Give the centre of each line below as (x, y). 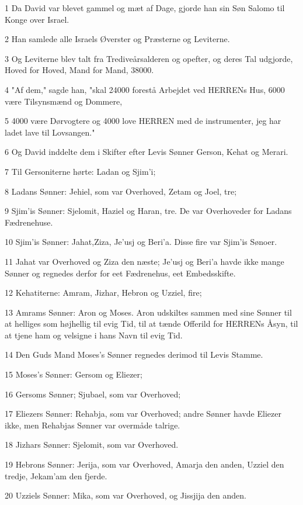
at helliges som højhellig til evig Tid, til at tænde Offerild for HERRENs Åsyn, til (151, 324)
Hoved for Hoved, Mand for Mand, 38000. (79, 70)
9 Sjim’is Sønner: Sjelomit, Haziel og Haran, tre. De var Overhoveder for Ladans (148, 211)
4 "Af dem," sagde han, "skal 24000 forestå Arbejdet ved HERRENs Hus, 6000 (145, 89)
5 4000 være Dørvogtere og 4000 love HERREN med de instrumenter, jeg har (143, 121)
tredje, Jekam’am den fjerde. (56, 475)
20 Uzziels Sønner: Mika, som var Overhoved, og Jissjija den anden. (126, 495)
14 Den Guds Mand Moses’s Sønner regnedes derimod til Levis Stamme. (134, 354)
